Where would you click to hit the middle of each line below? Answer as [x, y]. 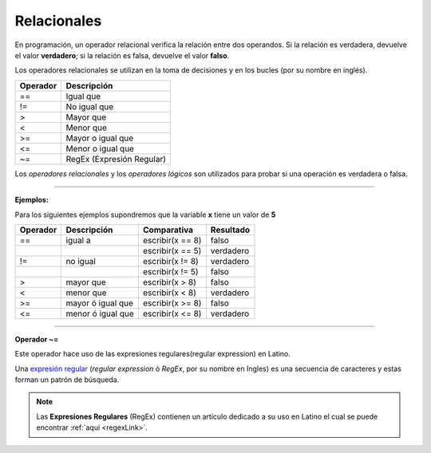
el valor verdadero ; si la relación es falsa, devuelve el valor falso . [122, 55]
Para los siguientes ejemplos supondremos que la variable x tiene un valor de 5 [145, 215]
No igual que [90, 106]
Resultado [230, 230]
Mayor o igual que [100, 138]
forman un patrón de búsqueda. [67, 380]
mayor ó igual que [99, 303]
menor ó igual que [100, 313]
